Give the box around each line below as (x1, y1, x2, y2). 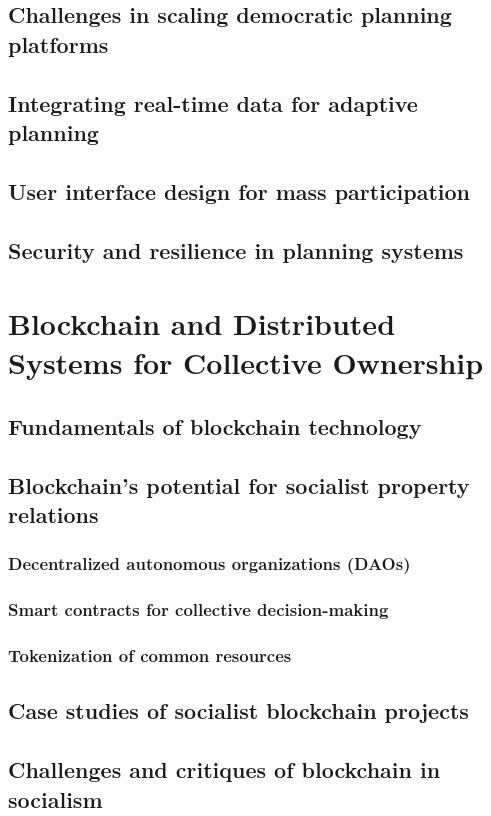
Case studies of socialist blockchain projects (8, 695, 469, 726)
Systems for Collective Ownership (8, 342, 484, 383)
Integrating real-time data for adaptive (8, 87, 418, 118)
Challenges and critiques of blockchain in (8, 754, 441, 785)
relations (8, 499, 99, 530)
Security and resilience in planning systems (8, 234, 464, 265)
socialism (8, 783, 103, 814)
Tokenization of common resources (8, 643, 292, 668)
